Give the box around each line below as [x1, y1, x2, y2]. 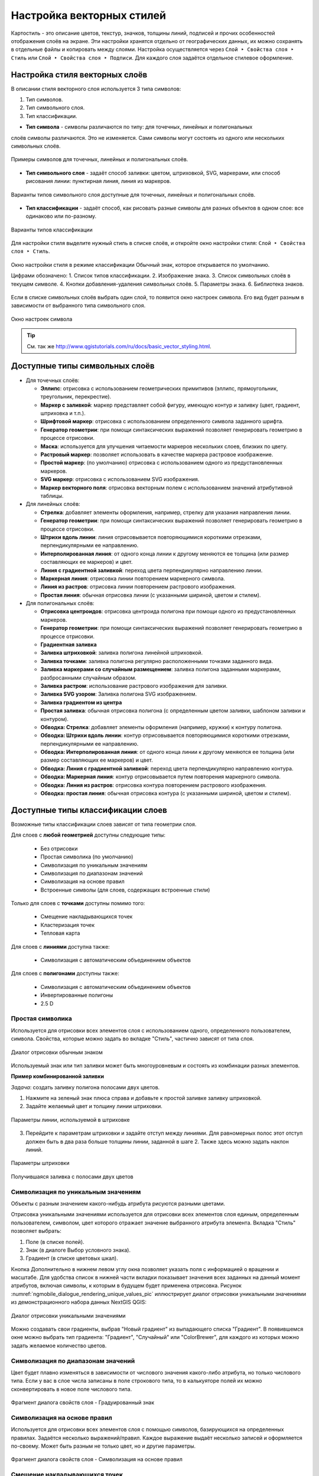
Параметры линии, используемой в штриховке [11, 1116, 130, 1123]
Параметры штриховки [11, 1160, 70, 1167]
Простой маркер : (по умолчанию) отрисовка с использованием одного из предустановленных [40, 459, 283, 466]
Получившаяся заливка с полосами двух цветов [11, 1173, 134, 1180]
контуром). [40, 715, 69, 723]
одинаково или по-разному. [25, 213, 97, 220]
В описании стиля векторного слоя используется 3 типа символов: [11, 85, 181, 92]
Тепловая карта [40, 930, 80, 937]
